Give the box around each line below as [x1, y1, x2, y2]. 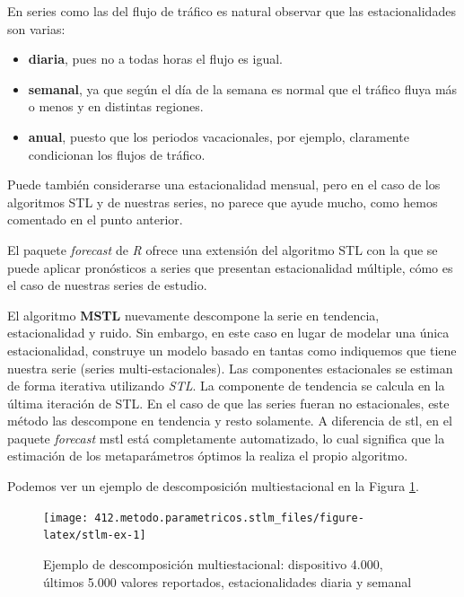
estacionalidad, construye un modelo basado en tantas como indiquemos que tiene [7, 340, 457, 359]
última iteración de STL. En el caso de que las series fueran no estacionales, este [7, 393, 450, 412]
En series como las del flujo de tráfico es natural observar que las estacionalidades [7, 2, 456, 20]
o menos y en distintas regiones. [28, 97, 204, 116]
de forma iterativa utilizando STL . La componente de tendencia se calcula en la [7, 376, 445, 395]
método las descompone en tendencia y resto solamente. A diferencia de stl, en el [7, 411, 452, 430]
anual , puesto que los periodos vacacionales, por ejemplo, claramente [28, 127, 409, 145]
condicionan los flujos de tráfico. [28, 145, 206, 163]
